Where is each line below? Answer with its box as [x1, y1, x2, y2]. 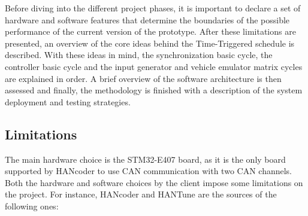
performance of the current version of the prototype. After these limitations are [5, 25, 296, 38]
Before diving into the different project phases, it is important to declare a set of [5, 2, 301, 14]
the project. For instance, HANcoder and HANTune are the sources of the [5, 188, 277, 200]
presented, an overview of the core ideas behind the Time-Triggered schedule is [5, 36, 295, 49]
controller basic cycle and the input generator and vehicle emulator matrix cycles [5, 60, 303, 72]
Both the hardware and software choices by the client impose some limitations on [5, 176, 303, 188]
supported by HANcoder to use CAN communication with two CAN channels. [5, 165, 292, 177]
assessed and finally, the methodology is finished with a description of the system [5, 84, 303, 96]
